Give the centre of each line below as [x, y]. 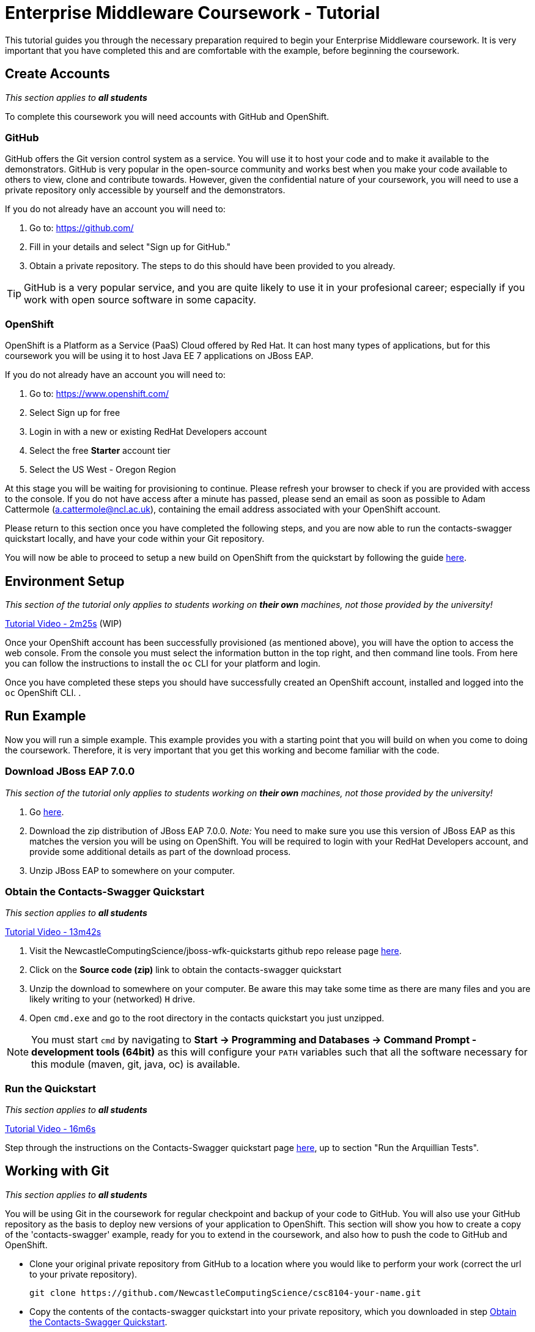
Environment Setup [65, 581]
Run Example [46, 716]
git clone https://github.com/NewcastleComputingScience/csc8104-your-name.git [225, 1293]
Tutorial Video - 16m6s [50, 1129]
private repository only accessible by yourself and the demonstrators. [145, 190]
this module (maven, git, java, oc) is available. [136, 1064]
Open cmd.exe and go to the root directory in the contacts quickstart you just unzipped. [207, 1018]
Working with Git [57, 1171]
